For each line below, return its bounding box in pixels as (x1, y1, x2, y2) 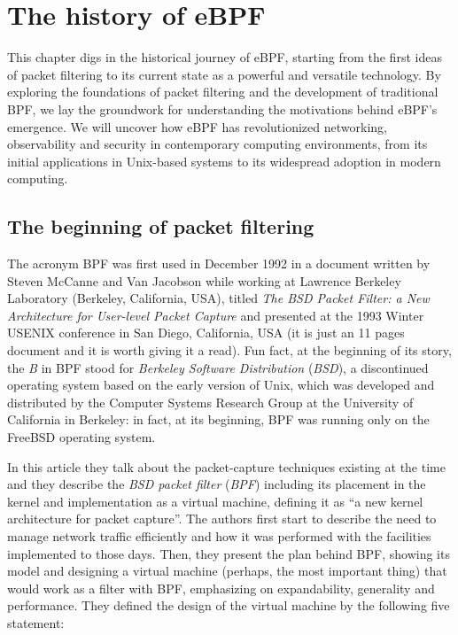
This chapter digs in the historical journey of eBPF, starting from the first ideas (7, 48, 442, 66)
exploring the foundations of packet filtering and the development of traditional (7, 82, 439, 101)
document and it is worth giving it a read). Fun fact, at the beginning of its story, (7, 341, 452, 360)
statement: (7, 613, 65, 631)
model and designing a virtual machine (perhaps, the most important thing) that (7, 561, 447, 580)
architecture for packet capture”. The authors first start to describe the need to (7, 509, 437, 528)
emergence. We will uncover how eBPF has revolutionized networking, (7, 117, 387, 136)
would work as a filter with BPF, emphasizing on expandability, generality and (7, 578, 435, 597)
